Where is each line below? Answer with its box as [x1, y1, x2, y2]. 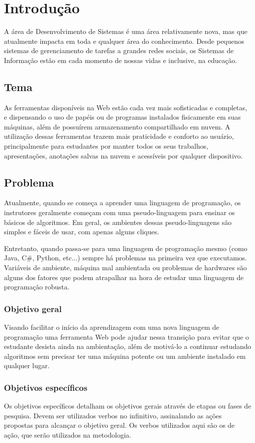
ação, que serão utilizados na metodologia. [4, 430, 131, 440]
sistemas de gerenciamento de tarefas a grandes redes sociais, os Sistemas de [4, 45, 234, 56]
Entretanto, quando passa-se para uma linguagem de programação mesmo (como [4, 243, 248, 253]
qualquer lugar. [4, 360, 50, 371]
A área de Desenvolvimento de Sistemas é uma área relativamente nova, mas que [4, 26, 248, 36]
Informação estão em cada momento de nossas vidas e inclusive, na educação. [4, 55, 237, 65]
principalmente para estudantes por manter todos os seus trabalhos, [4, 141, 208, 151]
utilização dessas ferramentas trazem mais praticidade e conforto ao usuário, [4, 131, 234, 141]
